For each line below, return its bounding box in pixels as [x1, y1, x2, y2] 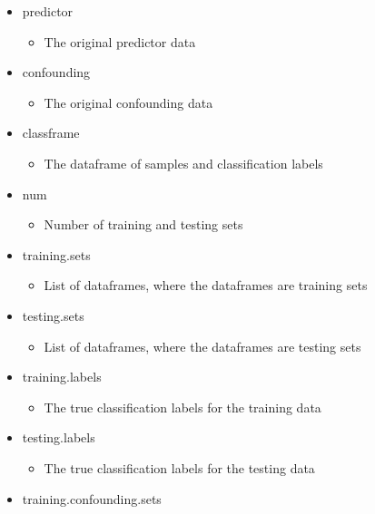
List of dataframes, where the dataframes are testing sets [44, 336, 361, 355]
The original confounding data [44, 92, 213, 112]
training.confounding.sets [22, 489, 162, 508]
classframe [22, 123, 80, 142]
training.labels [22, 367, 102, 386]
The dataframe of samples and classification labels [44, 153, 323, 172]
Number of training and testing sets [44, 215, 243, 234]
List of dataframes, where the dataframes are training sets [44, 276, 368, 295]
